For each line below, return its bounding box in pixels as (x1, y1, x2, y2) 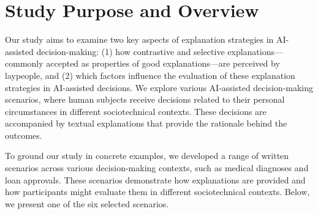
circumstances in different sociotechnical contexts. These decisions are (5, 105, 267, 117)
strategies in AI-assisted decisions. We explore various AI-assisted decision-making (5, 81, 314, 94)
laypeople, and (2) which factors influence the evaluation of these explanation (5, 68, 295, 81)
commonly (5, 57, 44, 70)
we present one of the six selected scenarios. (5, 197, 169, 210)
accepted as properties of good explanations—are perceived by (46, 57, 280, 70)
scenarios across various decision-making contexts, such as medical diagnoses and (5, 161, 309, 174)
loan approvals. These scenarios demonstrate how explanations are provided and (5, 173, 306, 186)
